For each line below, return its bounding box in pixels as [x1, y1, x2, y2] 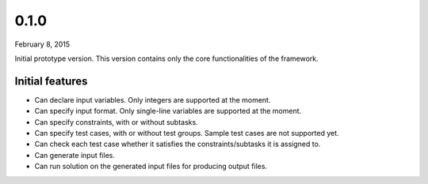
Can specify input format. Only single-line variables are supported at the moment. [34, 107, 302, 116]
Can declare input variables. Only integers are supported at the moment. [34, 95, 271, 104]
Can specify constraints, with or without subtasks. [34, 117, 198, 126]
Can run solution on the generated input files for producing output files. [34, 162, 268, 171]
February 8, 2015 [14, 39, 71, 49]
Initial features [14, 74, 88, 88]
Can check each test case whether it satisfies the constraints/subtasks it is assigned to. [34, 139, 321, 149]
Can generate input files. [34, 150, 115, 160]
